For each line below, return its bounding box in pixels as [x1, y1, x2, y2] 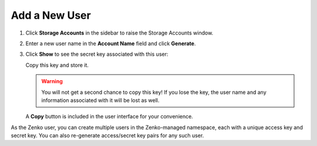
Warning [41, 78, 63, 85]
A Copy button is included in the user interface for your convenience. [25, 113, 193, 120]
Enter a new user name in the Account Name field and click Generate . [25, 40, 196, 47]
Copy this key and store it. [25, 62, 89, 69]
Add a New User [11, 9, 91, 22]
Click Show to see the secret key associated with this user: [25, 50, 168, 58]
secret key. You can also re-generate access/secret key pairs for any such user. [11, 132, 204, 139]
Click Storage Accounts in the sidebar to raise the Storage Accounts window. [25, 29, 214, 36]
